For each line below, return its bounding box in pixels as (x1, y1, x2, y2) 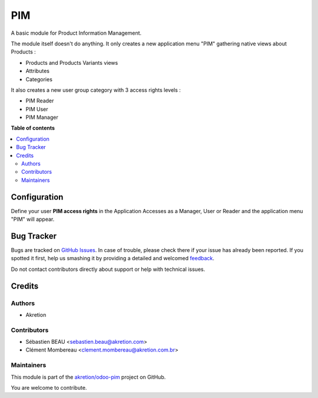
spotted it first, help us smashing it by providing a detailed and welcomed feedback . (11, 255, 215, 262)
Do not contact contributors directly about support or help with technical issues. (11, 266, 206, 273)
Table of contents (11, 124, 55, 132)
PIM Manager (25, 114, 58, 121)
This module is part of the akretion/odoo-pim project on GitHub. (11, 373, 166, 380)
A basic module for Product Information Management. (11, 29, 142, 37)
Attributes (25, 68, 50, 75)
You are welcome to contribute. (11, 384, 87, 391)
